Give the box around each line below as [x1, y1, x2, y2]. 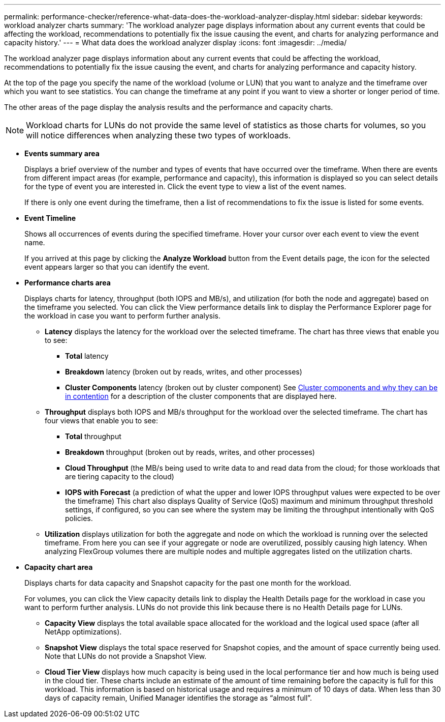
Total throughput [65, 432, 121, 441]
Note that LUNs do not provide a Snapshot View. [45, 652, 207, 660]
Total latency [65, 352, 109, 360]
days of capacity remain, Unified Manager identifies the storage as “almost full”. [45, 694, 312, 702]
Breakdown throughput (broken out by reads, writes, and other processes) [65, 448, 315, 456]
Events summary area [24, 149, 100, 158]
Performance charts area [24, 278, 111, 287]
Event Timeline [24, 214, 76, 222]
